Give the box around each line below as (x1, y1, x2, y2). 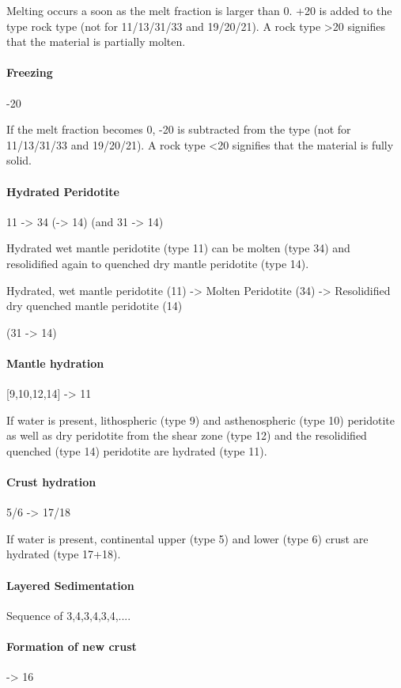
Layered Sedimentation (6, 576, 134, 593)
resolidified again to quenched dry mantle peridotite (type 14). (6, 255, 309, 271)
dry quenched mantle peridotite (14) (6, 297, 183, 314)
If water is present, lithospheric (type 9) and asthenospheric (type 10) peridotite (6, 411, 395, 428)
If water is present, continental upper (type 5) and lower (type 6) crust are (6, 530, 369, 546)
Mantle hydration (6, 354, 104, 371)
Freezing (6, 64, 53, 81)
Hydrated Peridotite (6, 183, 119, 199)
